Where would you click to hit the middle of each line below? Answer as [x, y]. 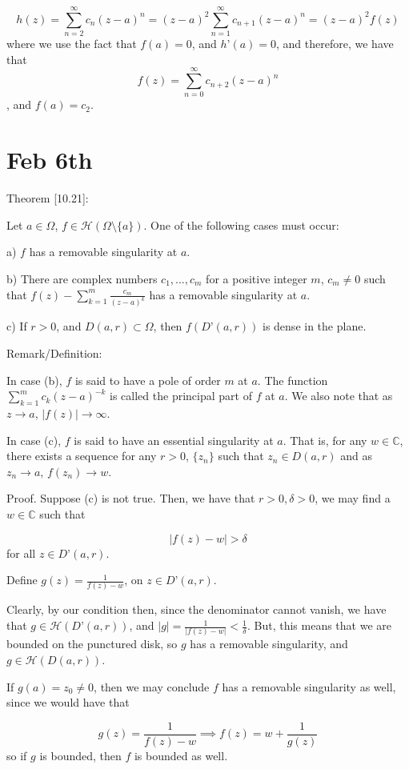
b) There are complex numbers [82, 278]
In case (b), [34, 380]
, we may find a [353, 498]
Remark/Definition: [54, 353]
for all [21, 553]
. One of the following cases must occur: [241, 224]
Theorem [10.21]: [48, 198]
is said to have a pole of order [148, 380]
